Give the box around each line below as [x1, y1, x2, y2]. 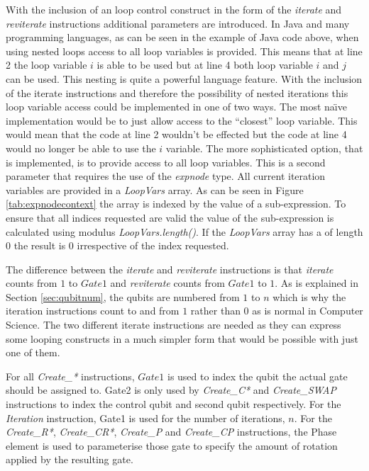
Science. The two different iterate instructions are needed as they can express [6, 317, 341, 332]
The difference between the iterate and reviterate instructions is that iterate [6, 261, 334, 276]
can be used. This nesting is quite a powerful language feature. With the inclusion [6, 71, 363, 86]
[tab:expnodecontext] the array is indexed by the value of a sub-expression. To [6, 196, 346, 211]
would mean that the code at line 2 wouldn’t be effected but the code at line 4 [6, 127, 347, 142]
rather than [190, 303, 241, 318]
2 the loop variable [6, 57, 87, 72]
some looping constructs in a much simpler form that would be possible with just [6, 331, 358, 346]
